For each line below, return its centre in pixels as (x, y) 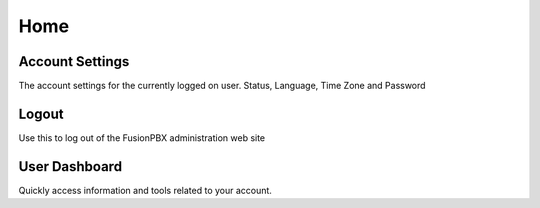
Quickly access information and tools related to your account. (145, 190)
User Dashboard (70, 166)
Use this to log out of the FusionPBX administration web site (142, 137)
